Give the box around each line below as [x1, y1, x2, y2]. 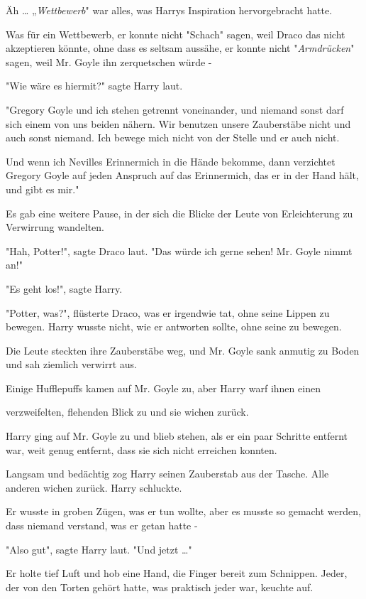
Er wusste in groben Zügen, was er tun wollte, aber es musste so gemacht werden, [6, 504, 361, 519]
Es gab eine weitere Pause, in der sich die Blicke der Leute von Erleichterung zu [6, 205, 353, 220]
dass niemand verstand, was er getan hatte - [6, 518, 198, 533]
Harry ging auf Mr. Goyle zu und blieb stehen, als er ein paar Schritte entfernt [6, 428, 348, 443]
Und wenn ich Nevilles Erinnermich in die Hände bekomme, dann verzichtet [6, 153, 335, 168]
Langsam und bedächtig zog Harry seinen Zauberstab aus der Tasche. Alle [6, 466, 329, 481]
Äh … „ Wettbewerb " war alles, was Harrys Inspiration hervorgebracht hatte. [6, 3, 333, 17]
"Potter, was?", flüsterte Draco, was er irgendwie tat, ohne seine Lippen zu [6, 305, 330, 320]
